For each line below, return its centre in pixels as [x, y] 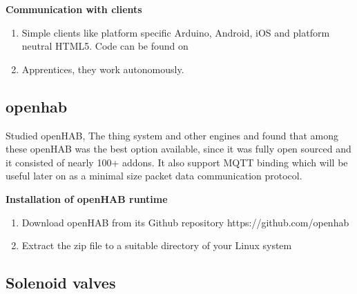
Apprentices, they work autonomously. [103, 69]
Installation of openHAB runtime [87, 198]
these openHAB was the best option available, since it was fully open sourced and [178, 149]
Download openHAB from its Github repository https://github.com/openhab [185, 222]
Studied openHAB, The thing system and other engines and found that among [172, 135]
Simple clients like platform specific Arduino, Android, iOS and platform [176, 32]
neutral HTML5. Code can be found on [105, 46]
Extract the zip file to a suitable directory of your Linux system [157, 245]
